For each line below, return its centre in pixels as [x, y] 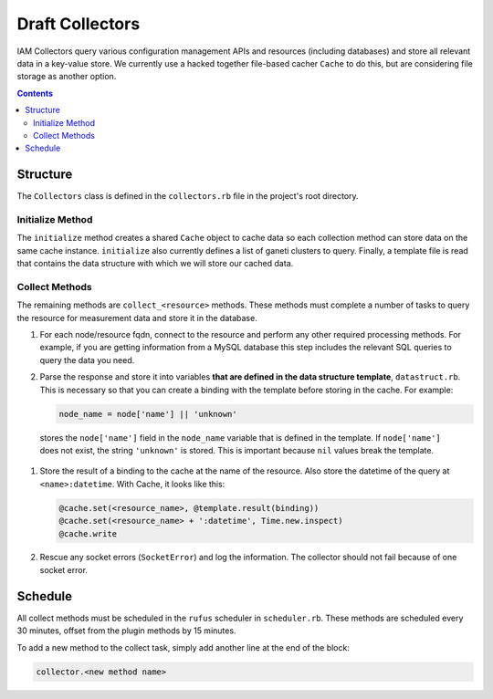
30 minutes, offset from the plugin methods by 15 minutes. [126, 631]
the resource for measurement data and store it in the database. [137, 318]
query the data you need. [87, 360]
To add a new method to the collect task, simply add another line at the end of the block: [184, 647]
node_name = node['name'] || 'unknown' [148, 414]
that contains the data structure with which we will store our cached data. [155, 264]
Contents [35, 93]
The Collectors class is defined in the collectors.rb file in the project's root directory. [188, 196]
